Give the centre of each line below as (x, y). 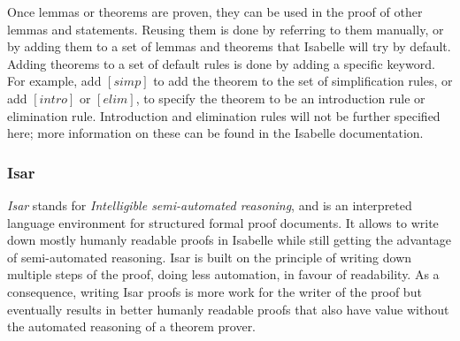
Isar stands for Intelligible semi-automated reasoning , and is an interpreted (210, 205)
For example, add (54, 81)
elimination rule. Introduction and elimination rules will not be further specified (224, 115)
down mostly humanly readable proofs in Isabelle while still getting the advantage (230, 240)
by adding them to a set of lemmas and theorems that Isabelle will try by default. (229, 46)
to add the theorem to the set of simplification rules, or (303, 81)
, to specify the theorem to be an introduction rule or (280, 98)
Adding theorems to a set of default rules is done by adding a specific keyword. (221, 63)
